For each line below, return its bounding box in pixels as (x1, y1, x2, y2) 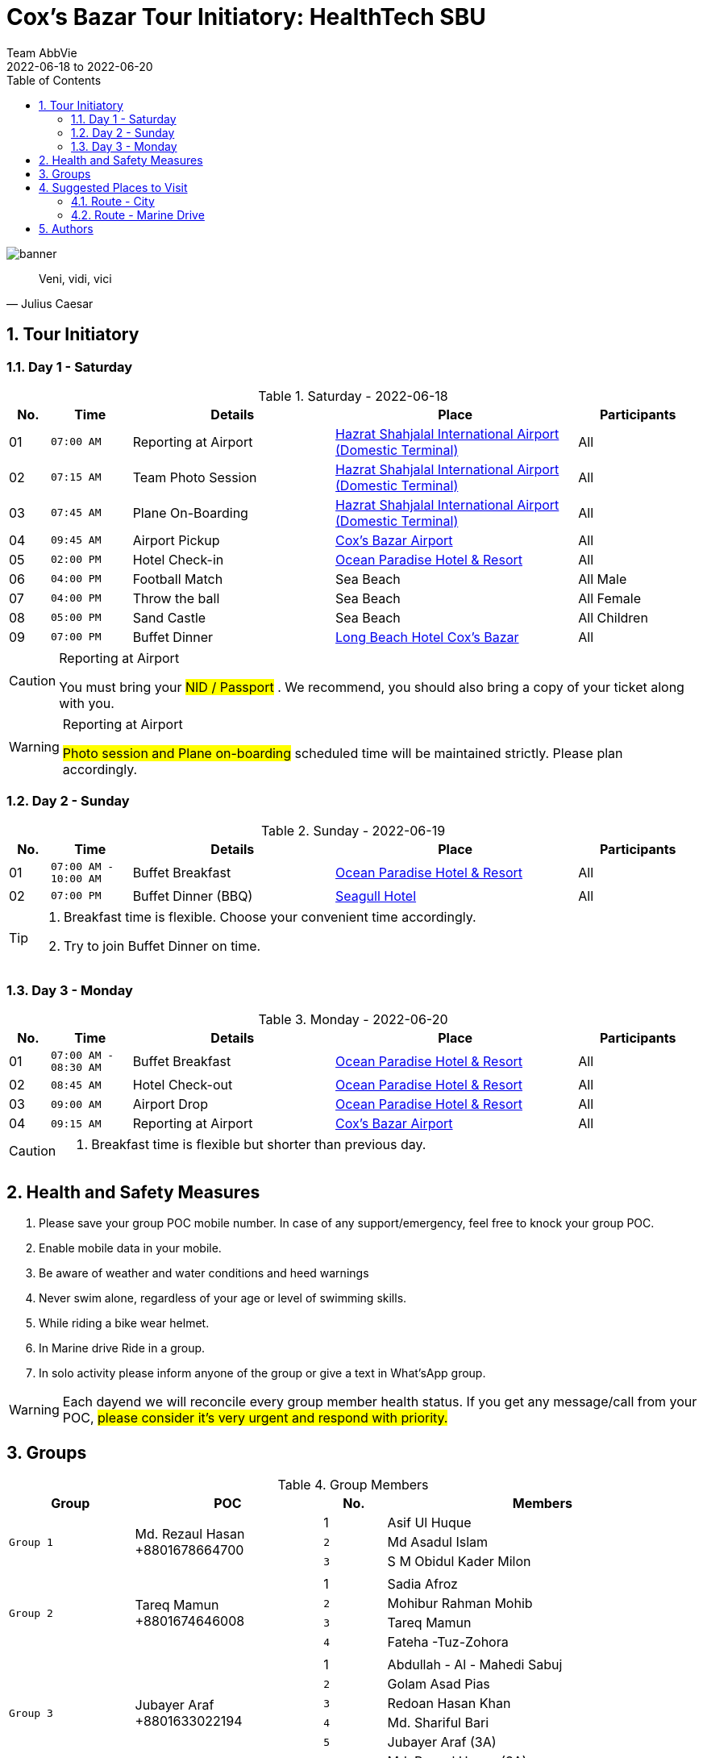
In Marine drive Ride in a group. (39, 1341, 206, 1356)
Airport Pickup (132, 531, 220, 548)
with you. (59, 694, 114, 711)
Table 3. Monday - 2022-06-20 (258, 1011, 448, 1028)
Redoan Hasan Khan (387, 1695, 511, 1712)
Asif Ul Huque (387, 1514, 472, 1531)
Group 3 (9, 1706, 53, 1719)
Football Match (132, 570, 223, 587)
